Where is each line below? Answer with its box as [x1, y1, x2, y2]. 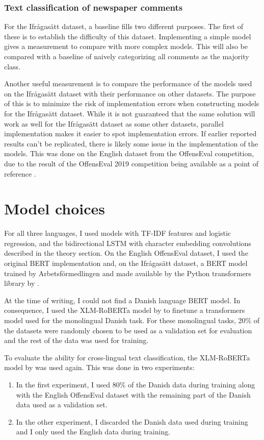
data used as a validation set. [16, 399, 108, 410]
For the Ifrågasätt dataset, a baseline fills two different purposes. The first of [4, 21, 244, 32]
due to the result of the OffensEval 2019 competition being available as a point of [4, 158, 259, 168]
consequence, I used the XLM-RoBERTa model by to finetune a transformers [4, 305, 245, 315]
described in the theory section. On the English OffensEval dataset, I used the [4, 248, 248, 258]
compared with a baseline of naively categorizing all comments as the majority [4, 51, 249, 61]
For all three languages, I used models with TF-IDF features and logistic [4, 228, 231, 238]
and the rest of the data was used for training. [4, 335, 149, 346]
